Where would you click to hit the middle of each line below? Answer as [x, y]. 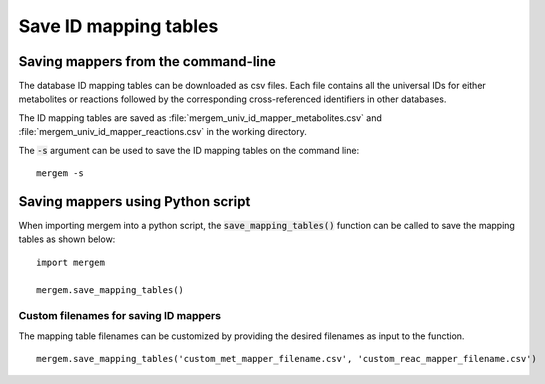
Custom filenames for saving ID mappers [120, 316]
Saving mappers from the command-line [147, 61]
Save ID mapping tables [118, 26]
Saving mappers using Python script [134, 201]
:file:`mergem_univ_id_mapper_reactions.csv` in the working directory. [162, 132]
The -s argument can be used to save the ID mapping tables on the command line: [189, 150]
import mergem [70, 262]
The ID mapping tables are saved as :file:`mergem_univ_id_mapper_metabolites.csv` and [200, 117]
